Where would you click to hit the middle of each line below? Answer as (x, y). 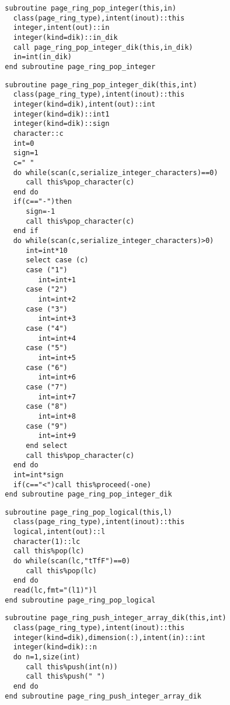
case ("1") (47, 270)
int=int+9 (57, 436)
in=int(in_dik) (42, 57)
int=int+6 (57, 377)
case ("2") (47, 290)
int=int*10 (47, 250)
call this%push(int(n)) (72, 667)
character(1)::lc (47, 541)
